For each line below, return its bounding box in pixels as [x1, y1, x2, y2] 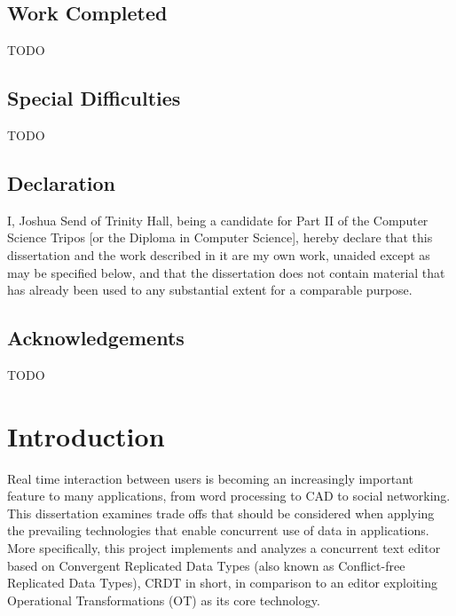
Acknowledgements [7, 324, 185, 351]
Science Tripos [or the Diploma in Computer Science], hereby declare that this [7, 228, 433, 247]
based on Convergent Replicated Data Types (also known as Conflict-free [7, 556, 405, 574]
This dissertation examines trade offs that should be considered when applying [7, 503, 435, 522]
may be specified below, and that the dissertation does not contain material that [7, 263, 445, 281]
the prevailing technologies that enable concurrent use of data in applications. [7, 521, 429, 540]
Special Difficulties [7, 84, 181, 112]
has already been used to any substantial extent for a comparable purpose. [7, 280, 413, 299]
